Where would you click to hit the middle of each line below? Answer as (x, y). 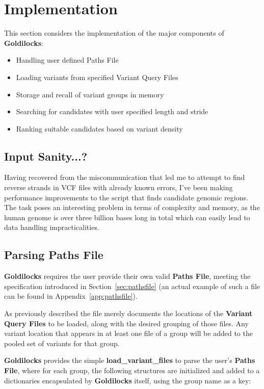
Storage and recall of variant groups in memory (90, 94)
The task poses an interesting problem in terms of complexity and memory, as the (132, 207)
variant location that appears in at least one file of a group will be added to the (128, 333)
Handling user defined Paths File (67, 60)
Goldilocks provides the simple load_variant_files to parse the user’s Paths (130, 360)
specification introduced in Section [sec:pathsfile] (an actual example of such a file (132, 286)
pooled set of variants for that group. (62, 343)
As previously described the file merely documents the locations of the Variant (128, 313)
